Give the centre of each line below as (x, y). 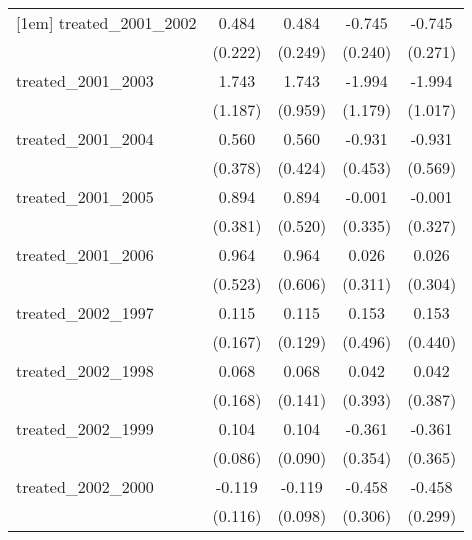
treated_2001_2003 (85, 80)
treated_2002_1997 (85, 312)
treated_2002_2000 (85, 486)
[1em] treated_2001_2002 (106, 22)
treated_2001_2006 (85, 254)
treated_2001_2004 (85, 138)
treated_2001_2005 (85, 196)
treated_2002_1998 (85, 370)
